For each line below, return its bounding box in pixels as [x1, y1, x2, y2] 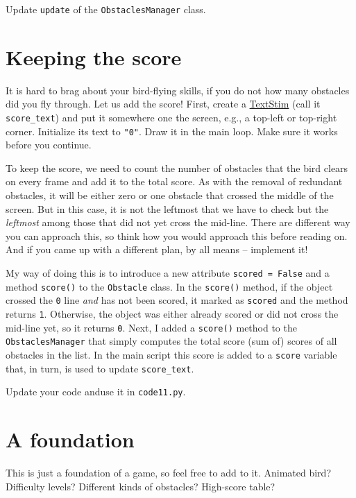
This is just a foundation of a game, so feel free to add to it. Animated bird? [6, 465, 331, 480]
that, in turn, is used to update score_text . [6, 361, 194, 375]
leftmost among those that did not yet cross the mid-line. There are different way [6, 215, 350, 230]
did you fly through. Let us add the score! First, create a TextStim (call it [6, 96, 321, 111]
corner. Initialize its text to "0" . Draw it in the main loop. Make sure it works [6, 123, 338, 138]
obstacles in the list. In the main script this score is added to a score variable [6, 347, 337, 361]
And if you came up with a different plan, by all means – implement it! [6, 242, 308, 257]
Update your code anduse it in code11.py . [6, 384, 186, 399]
